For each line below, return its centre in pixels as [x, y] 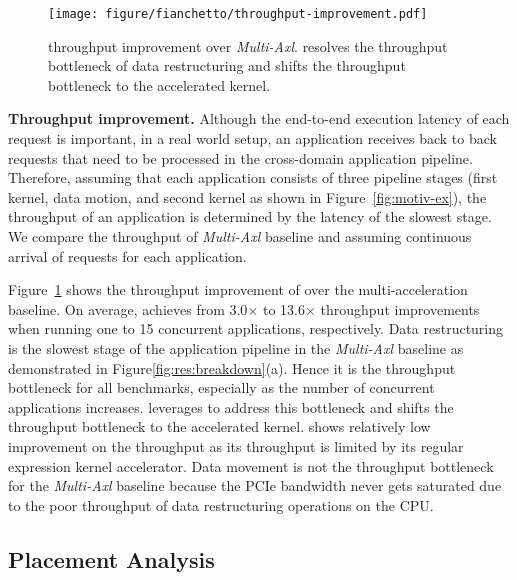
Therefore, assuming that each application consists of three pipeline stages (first [253, 177]
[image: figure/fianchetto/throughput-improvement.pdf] [238, 14]
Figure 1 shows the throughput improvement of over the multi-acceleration [238, 289]
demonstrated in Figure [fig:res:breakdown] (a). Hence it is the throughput [232, 367]
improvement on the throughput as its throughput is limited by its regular [236, 445]
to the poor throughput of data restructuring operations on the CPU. [221, 504]
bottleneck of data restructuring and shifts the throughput [227, 65]
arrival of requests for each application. [127, 255]
